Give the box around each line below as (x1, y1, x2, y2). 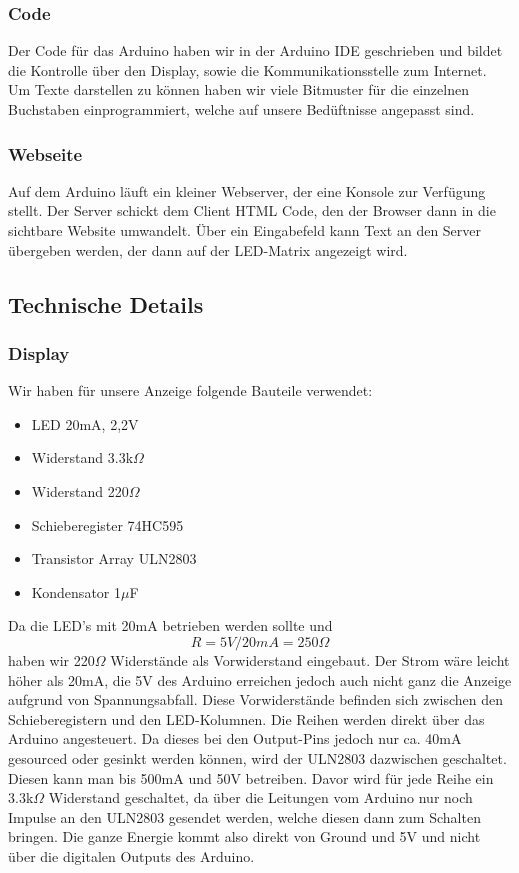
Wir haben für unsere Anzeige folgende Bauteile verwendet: (8, 380, 373, 401)
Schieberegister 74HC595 (31, 514, 184, 535)
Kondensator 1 (31, 581, 121, 602)
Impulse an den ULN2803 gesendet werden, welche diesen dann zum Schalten (8, 806, 481, 827)
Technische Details (8, 288, 204, 319)
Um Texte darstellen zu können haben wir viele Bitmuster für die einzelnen (8, 79, 469, 100)
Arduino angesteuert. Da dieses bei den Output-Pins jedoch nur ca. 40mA (8, 728, 462, 749)
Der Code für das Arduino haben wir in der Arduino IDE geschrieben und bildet (8, 40, 503, 61)
